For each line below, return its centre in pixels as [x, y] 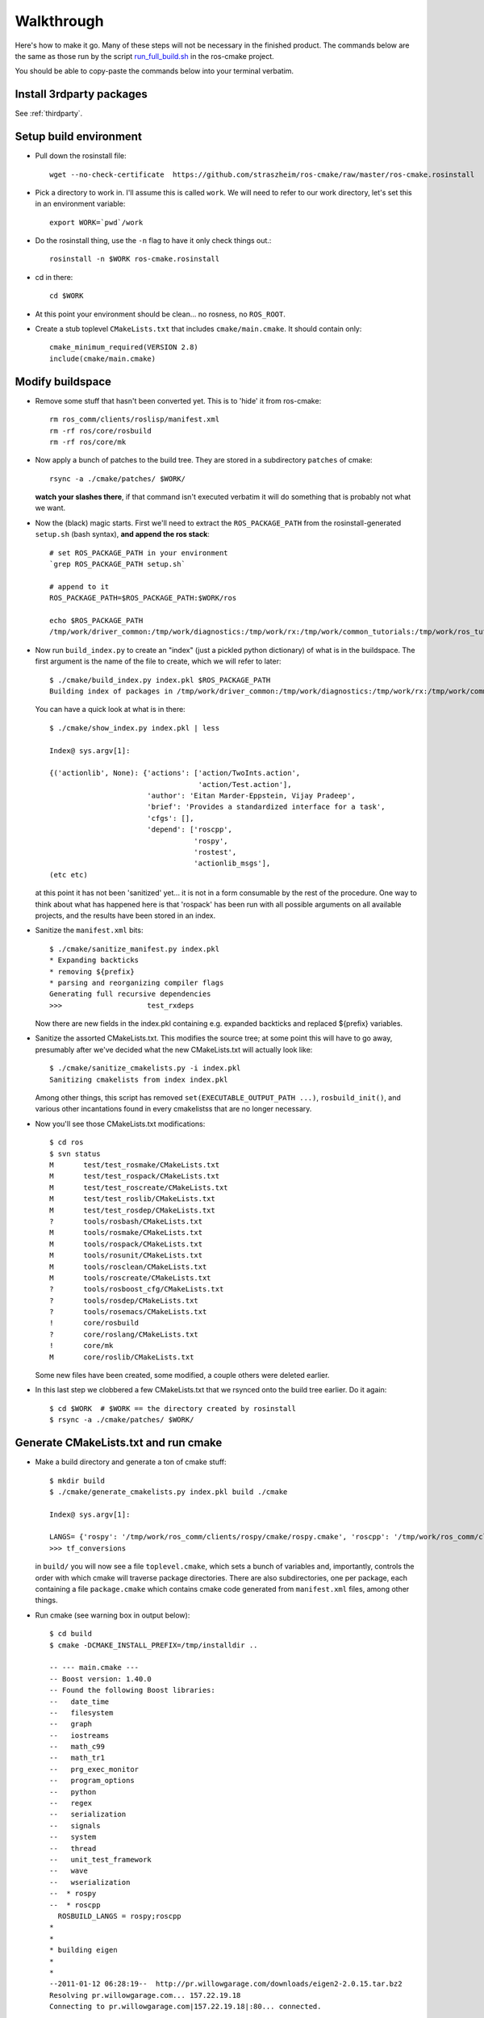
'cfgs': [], [170, 818]
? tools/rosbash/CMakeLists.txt [126, 1221]
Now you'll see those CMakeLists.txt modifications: [120, 1124]
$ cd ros [67, 1143]
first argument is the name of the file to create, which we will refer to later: [158, 661]
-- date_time [79, 1702]
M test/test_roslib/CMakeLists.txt [132, 1199]
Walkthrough [59, 21]
